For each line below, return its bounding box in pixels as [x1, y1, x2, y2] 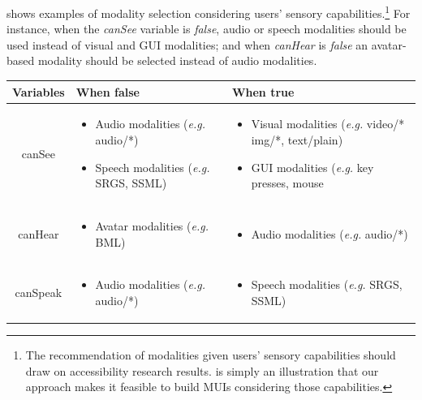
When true [231, 83, 295, 100]
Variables [12, 83, 65, 100]
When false [75, 83, 140, 100]
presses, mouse [251, 174, 324, 191]
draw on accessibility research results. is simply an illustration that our [25, 362, 379, 379]
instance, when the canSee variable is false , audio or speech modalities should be [6, 20, 407, 37]
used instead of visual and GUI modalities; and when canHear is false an [6, 36, 368, 53]
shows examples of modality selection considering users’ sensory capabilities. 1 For [6, 2, 411, 21]
